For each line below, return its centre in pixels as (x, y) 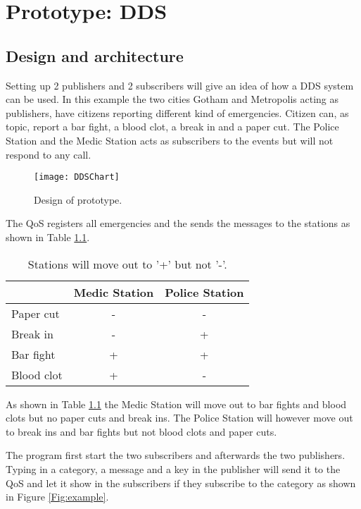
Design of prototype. (78, 199)
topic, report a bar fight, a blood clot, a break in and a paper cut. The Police (172, 127)
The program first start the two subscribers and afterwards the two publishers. (176, 455)
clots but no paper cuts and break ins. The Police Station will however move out (179, 418)
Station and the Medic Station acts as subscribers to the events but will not (170, 140)
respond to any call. (49, 154)
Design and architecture (95, 55)
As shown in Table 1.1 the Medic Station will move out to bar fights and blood (176, 404)
